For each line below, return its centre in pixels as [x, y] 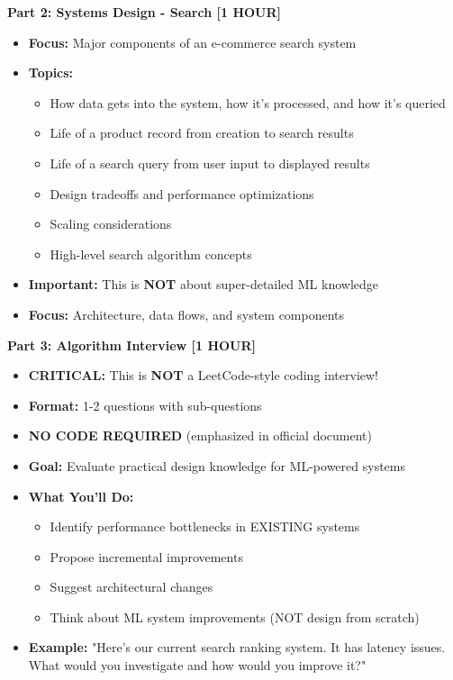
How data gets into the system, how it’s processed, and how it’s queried [248, 102]
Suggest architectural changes [131, 587]
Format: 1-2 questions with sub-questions [145, 405]
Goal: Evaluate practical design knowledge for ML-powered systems [217, 465]
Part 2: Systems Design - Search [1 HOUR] [145, 12]
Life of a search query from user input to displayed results [210, 163]
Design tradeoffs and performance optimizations [182, 193]
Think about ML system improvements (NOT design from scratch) [235, 617]
